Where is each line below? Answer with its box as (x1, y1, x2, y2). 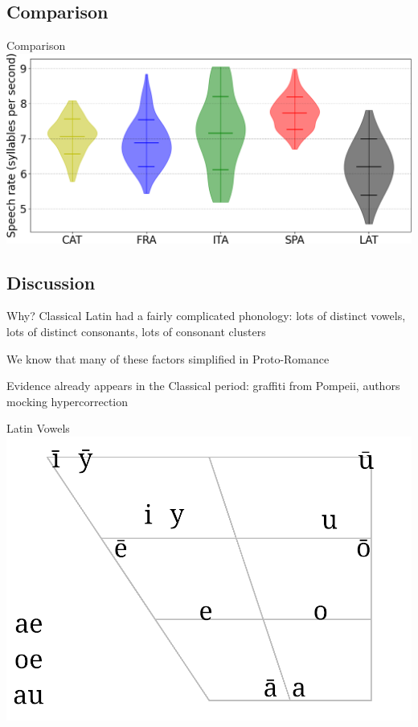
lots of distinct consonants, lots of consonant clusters (6, 322, 266, 339)
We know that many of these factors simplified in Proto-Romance (6, 350, 330, 367)
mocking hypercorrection (6, 392, 129, 409)
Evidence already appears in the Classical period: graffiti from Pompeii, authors (6, 377, 400, 394)
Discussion (6, 269, 96, 294)
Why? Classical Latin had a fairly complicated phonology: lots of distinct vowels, (6, 307, 406, 324)
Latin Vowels (6, 420, 70, 437)
